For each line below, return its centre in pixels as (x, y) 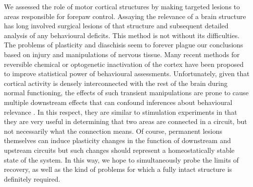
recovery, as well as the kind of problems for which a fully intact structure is (118, 169)
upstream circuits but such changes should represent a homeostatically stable (119, 150)
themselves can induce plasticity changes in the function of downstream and (117, 140)
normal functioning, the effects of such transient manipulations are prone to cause (126, 93)
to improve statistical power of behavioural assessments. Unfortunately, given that (127, 73)
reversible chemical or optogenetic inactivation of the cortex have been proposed (124, 64)
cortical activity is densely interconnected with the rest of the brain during (116, 83)
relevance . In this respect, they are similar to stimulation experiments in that (121, 112)
